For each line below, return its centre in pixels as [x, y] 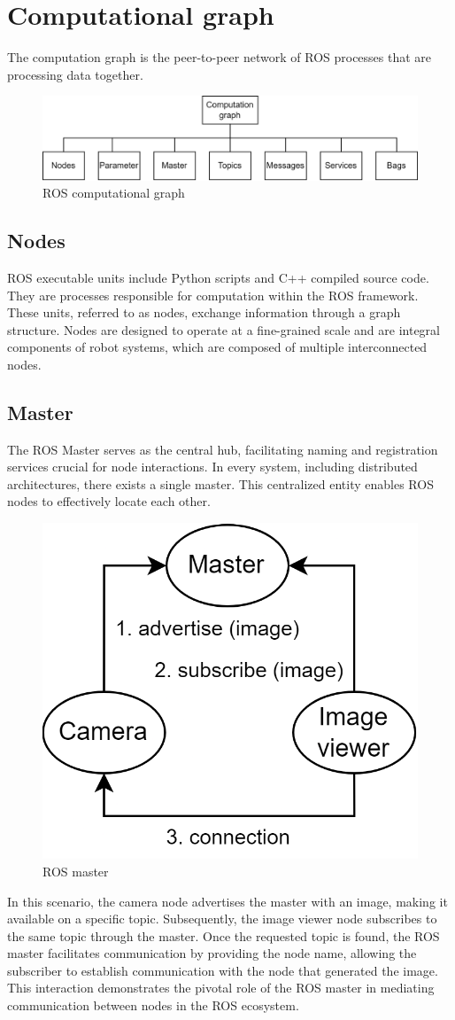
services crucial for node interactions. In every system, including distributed [212, 467]
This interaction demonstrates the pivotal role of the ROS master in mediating [221, 988]
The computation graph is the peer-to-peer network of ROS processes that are [220, 57]
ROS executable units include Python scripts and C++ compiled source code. [218, 277]
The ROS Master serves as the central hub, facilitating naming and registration [223, 449]
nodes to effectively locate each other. [109, 501]
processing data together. [75, 74]
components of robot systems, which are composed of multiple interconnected [217, 347]
